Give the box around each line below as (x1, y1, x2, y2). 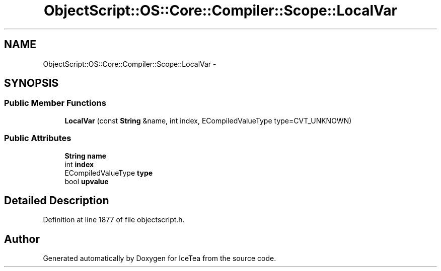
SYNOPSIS (4, 77, 59, 90)
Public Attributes (4, 133, 71, 144)
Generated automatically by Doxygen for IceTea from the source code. (43, 254, 276, 263)
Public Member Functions (4, 98, 106, 108)
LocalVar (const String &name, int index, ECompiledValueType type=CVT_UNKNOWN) (64, 116, 352, 125)
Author (4, 232, 40, 245)
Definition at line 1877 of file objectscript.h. (43, 215, 185, 224)
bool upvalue (64, 177, 109, 186)
